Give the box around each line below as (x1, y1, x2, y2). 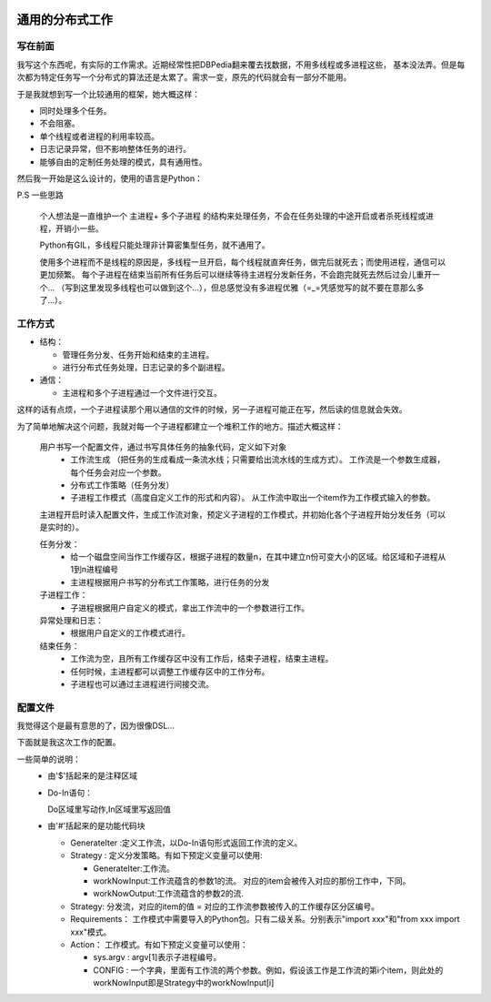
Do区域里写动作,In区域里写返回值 (47, 804, 172, 815)
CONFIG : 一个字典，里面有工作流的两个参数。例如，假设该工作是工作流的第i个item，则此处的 (93, 965, 444, 976)
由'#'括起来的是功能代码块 (47, 820, 145, 832)
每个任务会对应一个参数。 (70, 467, 166, 478)
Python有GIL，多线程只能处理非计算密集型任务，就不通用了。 (39, 239, 270, 250)
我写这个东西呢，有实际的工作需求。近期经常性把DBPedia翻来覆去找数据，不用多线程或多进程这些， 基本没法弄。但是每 (16, 59, 466, 70)
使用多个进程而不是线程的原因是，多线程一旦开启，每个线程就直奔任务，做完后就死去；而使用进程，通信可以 (39, 256, 446, 268)
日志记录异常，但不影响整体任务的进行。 (39, 144, 191, 155)
